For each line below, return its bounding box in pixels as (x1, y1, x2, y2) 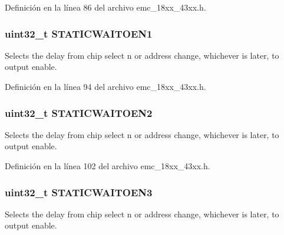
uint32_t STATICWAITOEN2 (5, 105, 153, 120)
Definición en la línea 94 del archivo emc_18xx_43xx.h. (5, 80, 206, 92)
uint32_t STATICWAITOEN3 (5, 184, 153, 199)
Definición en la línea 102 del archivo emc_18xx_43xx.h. (5, 160, 210, 172)
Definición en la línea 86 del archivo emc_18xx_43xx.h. (5, 1, 206, 13)
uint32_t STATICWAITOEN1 (5, 26, 153, 41)
